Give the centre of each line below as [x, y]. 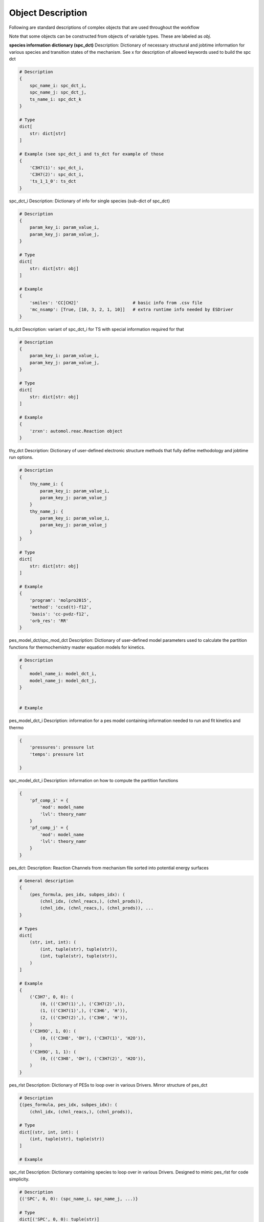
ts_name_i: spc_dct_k [55, 99]
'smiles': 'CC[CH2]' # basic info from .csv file [116, 303]
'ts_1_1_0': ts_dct [53, 181]
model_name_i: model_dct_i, [63, 674]
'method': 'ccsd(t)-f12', [61, 607]
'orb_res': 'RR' [49, 621]
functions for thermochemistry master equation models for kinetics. [77, 647]
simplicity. [19, 1179]
